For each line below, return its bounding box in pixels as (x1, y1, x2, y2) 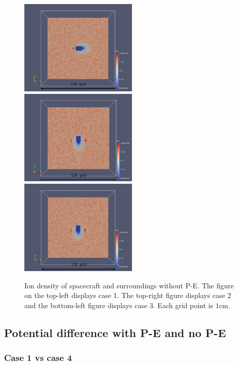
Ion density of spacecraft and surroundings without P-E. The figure (24, 280, 234, 290)
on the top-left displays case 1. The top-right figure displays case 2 (24, 290, 231, 301)
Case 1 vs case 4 (4, 351, 72, 364)
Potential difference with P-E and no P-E (4, 324, 226, 340)
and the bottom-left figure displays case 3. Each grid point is (24, 300, 213, 310)
